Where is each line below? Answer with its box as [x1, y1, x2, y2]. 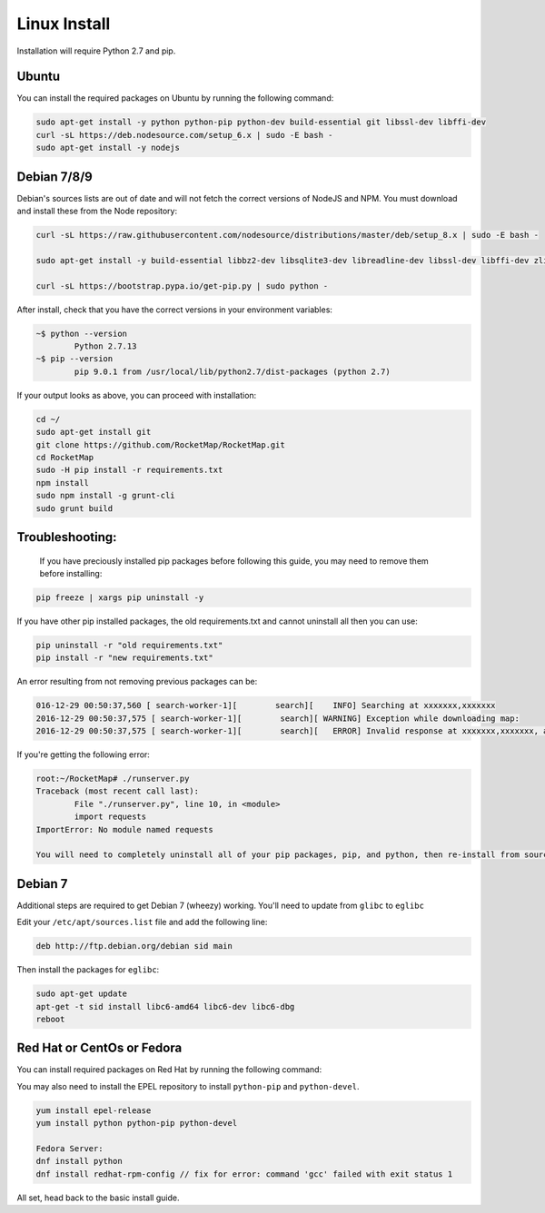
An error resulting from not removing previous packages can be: [16, 676, 258, 687]
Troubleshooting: [16, 529, 117, 545]
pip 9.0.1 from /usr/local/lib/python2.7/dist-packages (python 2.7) [74, 366, 391, 377]
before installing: [39, 567, 103, 578]
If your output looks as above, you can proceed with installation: [16, 390, 257, 400]
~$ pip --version [35, 354, 114, 364]
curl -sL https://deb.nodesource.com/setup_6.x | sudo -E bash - [35, 130, 333, 140]
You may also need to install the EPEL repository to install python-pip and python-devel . [16, 1080, 360, 1091]
